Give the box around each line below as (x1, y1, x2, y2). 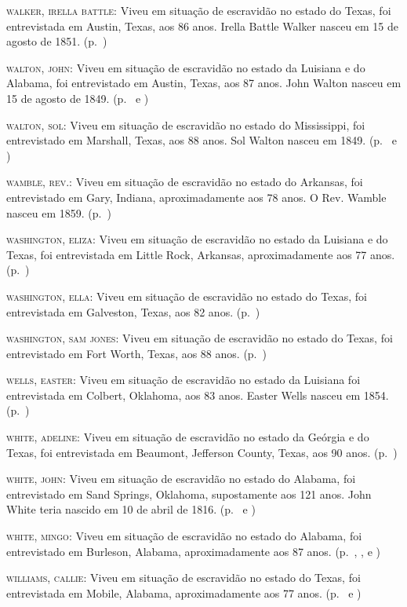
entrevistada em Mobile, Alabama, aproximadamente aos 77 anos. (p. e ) (6, 584, 362, 601)
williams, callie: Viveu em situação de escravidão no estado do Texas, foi (6, 569, 361, 586)
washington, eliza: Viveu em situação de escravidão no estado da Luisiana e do (6, 231, 388, 247)
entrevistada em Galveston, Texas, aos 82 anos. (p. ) (6, 303, 260, 320)
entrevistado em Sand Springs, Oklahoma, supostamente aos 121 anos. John (6, 485, 372, 502)
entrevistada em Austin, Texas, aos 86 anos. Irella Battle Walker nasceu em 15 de (6, 17, 399, 34)
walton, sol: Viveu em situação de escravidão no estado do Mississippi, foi (6, 116, 365, 133)
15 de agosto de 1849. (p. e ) (6, 90, 149, 106)
